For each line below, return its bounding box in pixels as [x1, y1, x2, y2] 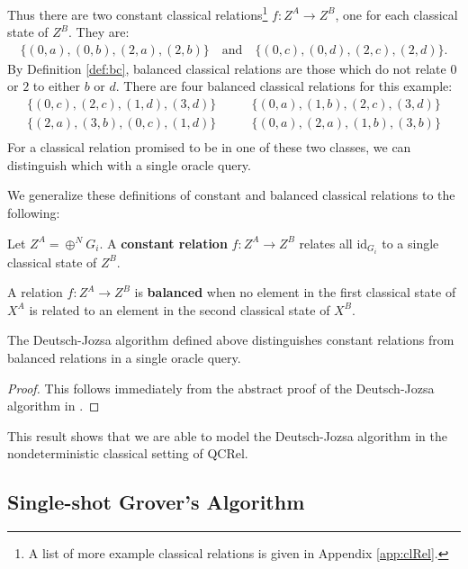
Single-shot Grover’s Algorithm [7, 488, 305, 516]
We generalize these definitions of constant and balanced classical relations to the [7, 185, 455, 204]
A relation [7, 283, 63, 302]
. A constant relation [99, 233, 228, 252]
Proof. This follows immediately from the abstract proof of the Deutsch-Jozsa [7, 378, 435, 397]
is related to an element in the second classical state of [29, 300, 330, 319]
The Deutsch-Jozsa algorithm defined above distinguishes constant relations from [7, 330, 454, 349]
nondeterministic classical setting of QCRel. [7, 444, 248, 463]
